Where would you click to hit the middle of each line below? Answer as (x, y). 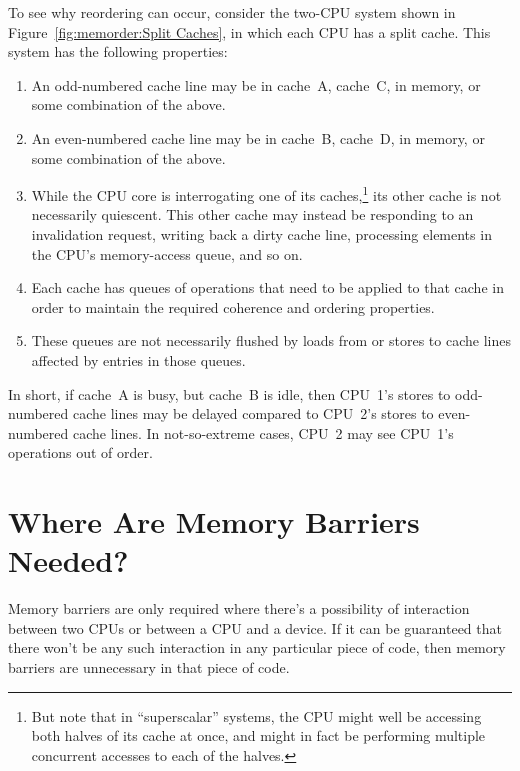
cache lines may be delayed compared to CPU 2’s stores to (253, 413)
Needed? (68, 560)
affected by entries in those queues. (138, 359)
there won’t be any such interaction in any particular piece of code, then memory (257, 647)
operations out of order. (80, 452)
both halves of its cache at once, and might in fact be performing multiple (258, 735)
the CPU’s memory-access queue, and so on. (167, 253)
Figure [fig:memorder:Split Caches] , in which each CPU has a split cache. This (249, 31)
